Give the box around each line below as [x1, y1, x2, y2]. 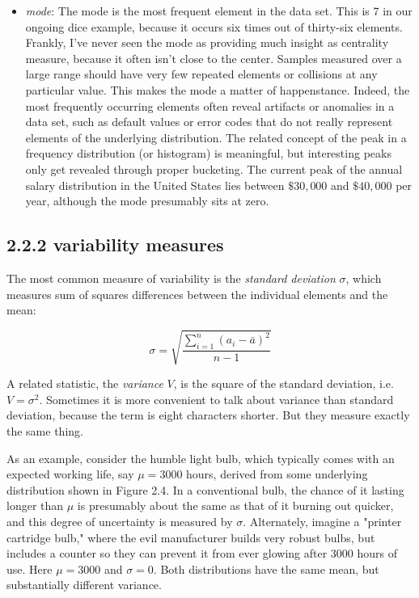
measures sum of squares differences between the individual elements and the [6, 285, 388, 302]
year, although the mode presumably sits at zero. [25, 192, 269, 209]
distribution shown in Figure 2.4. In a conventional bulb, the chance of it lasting [6, 481, 404, 498]
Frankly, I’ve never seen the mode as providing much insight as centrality [25, 34, 389, 51]
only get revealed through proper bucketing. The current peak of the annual [25, 160, 403, 177]
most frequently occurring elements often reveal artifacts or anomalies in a [25, 97, 395, 114]
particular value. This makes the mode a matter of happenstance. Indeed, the [25, 81, 410, 98]
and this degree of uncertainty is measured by [6, 513, 233, 529]
